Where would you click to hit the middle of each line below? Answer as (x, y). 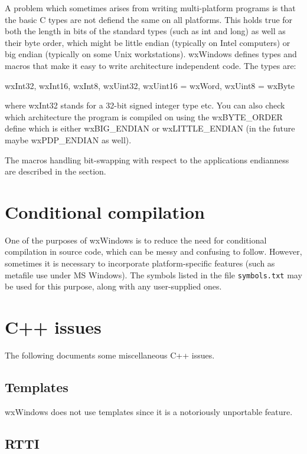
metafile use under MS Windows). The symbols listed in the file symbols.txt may (153, 274)
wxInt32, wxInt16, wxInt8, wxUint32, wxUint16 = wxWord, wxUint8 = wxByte (150, 85)
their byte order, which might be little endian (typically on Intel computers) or (148, 42)
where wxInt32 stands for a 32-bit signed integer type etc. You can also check (145, 105)
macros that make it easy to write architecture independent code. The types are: (151, 65)
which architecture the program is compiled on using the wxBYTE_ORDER (144, 116)
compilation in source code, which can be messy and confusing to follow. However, (153, 251)
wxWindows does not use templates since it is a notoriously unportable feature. (149, 411)
